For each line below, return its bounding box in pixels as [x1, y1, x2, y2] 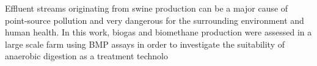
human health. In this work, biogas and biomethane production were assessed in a [5, 26, 312, 38]
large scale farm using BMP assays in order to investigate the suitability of [5, 37, 285, 50]
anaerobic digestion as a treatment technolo [5, 50, 168, 62]
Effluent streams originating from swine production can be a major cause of [5, 2, 288, 14]
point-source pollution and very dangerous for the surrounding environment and [5, 13, 304, 26]
